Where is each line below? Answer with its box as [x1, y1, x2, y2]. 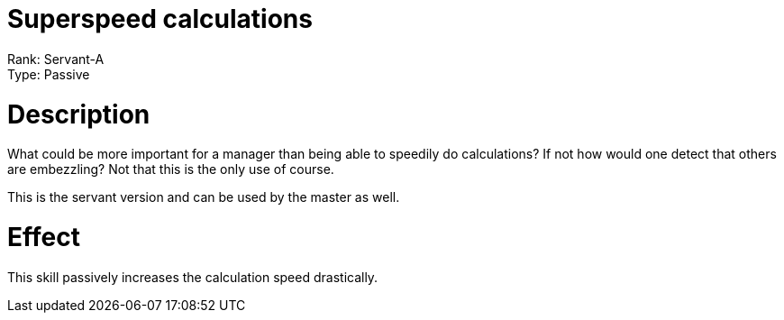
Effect [7, 222, 80, 252]
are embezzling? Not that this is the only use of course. [7, 161, 334, 178]
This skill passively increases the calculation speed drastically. [7, 269, 378, 285]
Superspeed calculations [7, 4, 313, 34]
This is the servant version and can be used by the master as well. [7, 189, 400, 206]
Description [7, 98, 150, 130]
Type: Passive [7, 66, 90, 82]
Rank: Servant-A [7, 50, 105, 67]
